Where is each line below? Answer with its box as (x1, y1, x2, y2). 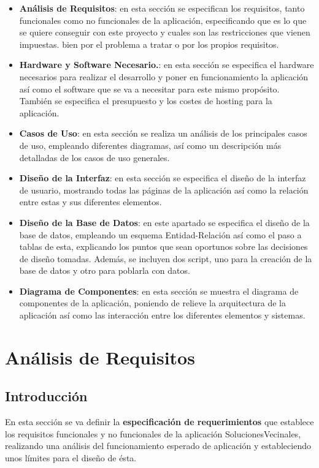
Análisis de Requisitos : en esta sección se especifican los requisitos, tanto (19, 2, 305, 14)
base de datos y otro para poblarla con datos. (19, 264, 190, 277)
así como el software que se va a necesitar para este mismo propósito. (19, 82, 280, 95)
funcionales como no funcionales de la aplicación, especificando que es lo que (19, 13, 307, 26)
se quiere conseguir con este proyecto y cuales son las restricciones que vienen (19, 26, 310, 39)
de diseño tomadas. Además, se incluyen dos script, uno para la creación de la (19, 252, 312, 265)
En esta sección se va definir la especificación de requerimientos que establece (5, 415, 314, 428)
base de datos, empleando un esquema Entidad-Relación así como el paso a (19, 228, 302, 241)
